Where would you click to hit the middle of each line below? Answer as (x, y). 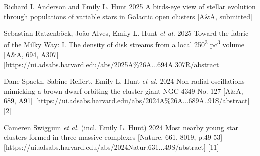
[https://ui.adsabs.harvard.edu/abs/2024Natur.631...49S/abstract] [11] (112, 147)
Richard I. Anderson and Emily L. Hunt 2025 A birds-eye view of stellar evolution (130, 6)
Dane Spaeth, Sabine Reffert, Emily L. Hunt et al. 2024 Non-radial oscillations (124, 81)
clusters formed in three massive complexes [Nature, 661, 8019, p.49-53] (113, 137)
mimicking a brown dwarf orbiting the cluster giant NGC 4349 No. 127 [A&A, (124, 91)
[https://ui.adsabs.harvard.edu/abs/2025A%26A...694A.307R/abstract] (113, 64)
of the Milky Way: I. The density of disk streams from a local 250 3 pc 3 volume (124, 44)
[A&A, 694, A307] (31, 55)
